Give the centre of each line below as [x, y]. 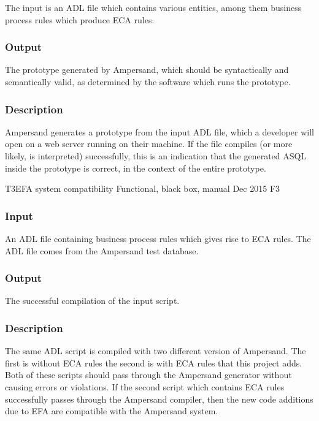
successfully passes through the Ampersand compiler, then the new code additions [159, 399]
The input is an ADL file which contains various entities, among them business [153, 7]
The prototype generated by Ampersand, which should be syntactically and [147, 70]
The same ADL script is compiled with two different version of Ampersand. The [156, 351]
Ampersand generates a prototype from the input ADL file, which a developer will [159, 131]
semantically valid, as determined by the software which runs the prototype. [148, 82]
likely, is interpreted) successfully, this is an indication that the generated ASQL [156, 156]
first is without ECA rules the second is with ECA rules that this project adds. [154, 362]
